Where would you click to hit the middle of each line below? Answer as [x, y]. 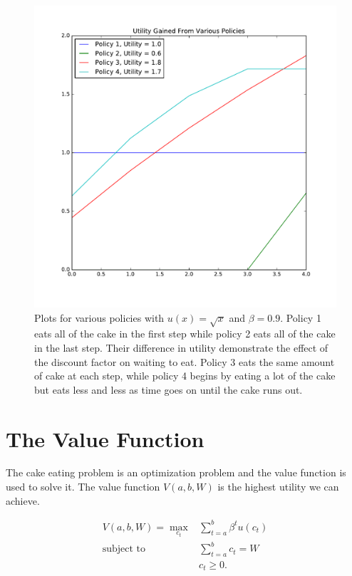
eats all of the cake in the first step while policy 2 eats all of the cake [185, 334]
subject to [124, 549]
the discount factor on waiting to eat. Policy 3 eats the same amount [185, 361]
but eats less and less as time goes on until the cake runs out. [169, 389]
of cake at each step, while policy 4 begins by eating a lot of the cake [185, 376]
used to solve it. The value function [83, 487]
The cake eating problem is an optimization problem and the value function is [176, 472]
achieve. [23, 500]
